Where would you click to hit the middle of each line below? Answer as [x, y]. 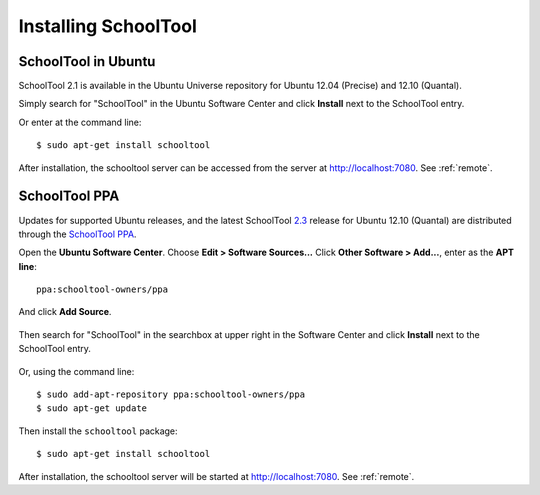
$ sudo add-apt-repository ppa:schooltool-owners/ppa [170, 394]
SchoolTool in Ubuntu [87, 61]
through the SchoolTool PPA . [77, 234]
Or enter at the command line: [80, 122]
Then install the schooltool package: [98, 431]
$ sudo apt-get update [92, 408]
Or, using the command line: [76, 371]
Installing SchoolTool [107, 26]
